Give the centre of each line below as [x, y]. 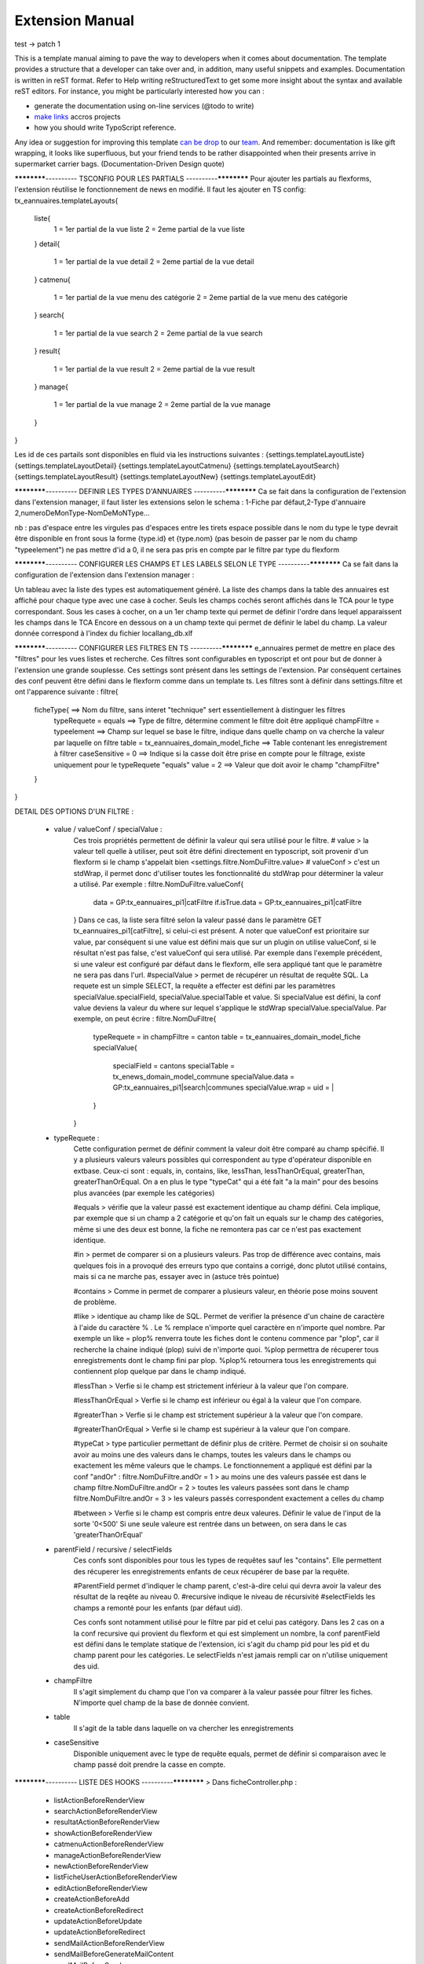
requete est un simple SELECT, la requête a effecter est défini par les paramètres [205, 986]
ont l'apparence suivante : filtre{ [66, 692]
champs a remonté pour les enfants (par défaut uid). [158, 1607]
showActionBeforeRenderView [103, 1833]
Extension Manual [75, 20]
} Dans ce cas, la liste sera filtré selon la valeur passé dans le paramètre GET [197, 920]
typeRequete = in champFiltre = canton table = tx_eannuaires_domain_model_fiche [227, 1036]
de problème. [95, 1302]
